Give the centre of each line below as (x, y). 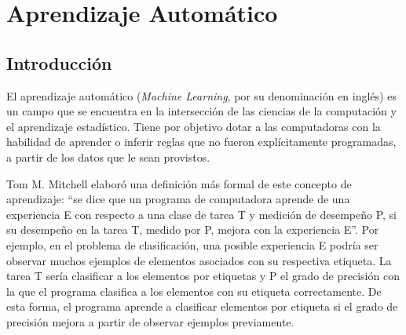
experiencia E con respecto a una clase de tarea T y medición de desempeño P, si (201, 214)
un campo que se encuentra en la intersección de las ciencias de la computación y (201, 111)
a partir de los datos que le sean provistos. (108, 157)
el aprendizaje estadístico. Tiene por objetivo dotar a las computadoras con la (194, 126)
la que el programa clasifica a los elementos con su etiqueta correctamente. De (194, 291)
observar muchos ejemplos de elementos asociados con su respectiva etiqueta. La (199, 260)
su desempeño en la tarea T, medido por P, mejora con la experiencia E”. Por (193, 229)
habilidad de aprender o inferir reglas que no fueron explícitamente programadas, (201, 142)
